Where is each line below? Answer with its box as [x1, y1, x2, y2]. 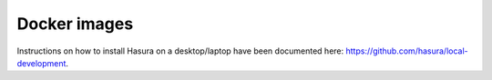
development [16, 57, 67, 68]
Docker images [16, 14, 134, 34]
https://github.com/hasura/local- [345, 45, 468, 56]
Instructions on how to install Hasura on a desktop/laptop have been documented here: [16, 45, 344, 56]
